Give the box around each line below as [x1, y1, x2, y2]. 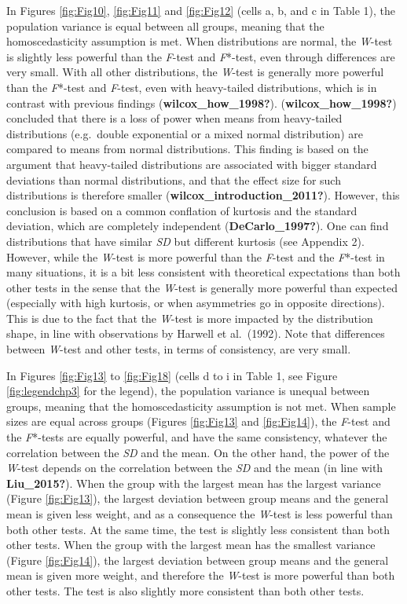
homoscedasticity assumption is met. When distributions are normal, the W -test [6, 33, 393, 49]
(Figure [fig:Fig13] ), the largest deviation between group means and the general [6, 490, 389, 507]
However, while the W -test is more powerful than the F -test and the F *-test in [6, 248, 385, 265]
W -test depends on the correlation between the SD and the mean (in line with [6, 459, 383, 476]
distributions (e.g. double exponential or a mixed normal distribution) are [6, 125, 363, 141]
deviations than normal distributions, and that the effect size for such [6, 171, 341, 188]
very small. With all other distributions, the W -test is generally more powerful [6, 64, 384, 80]
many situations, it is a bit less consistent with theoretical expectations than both [6, 264, 401, 280]
